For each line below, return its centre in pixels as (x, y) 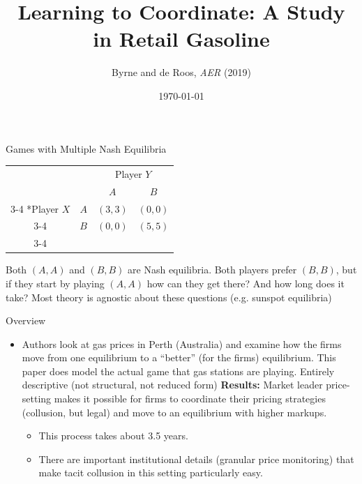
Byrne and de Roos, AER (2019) (181, 72)
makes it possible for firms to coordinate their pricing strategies (190, 399)
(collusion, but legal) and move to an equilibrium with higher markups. (174, 412)
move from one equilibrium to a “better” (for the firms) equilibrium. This (179, 357)
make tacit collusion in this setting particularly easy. (151, 472)
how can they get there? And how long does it (246, 283)
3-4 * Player (35, 208)
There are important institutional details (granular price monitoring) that (196, 459)
